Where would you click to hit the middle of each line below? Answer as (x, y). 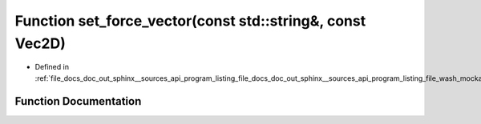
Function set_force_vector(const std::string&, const (190, 21)
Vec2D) (40, 43)
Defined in (52, 67)
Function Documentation (78, 101)
